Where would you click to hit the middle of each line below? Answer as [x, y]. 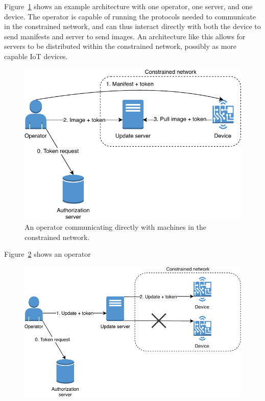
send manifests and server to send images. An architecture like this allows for [125, 36]
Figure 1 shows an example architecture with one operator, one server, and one [128, 6]
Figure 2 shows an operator [47, 254]
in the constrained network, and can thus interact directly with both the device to [132, 26]
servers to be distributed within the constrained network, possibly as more [120, 46]
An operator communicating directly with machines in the [116, 227]
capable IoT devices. [36, 56]
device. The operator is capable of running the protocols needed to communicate [130, 16]
